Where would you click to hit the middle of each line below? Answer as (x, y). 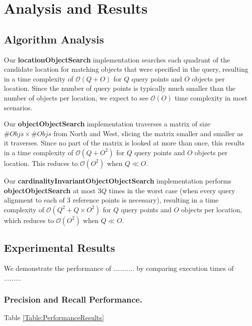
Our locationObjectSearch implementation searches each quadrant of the (117, 59)
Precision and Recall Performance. (73, 299)
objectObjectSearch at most (50, 190)
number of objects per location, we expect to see (76, 97)
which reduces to (29, 220)
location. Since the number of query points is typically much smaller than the (120, 88)
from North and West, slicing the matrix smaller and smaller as (148, 133)
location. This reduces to (41, 163)
